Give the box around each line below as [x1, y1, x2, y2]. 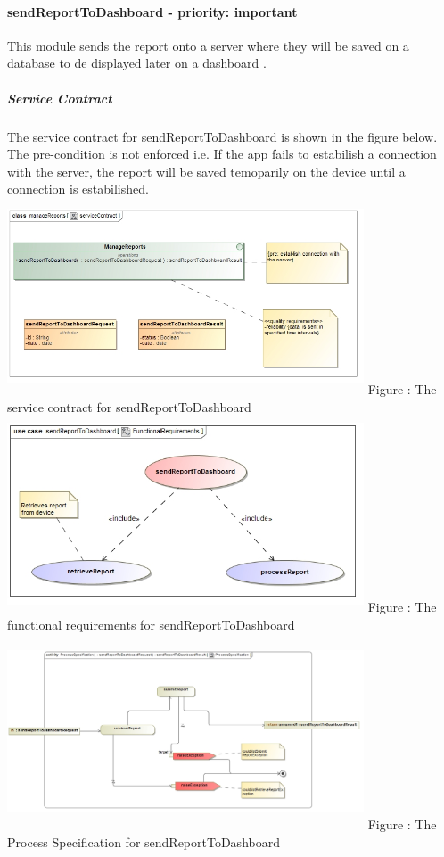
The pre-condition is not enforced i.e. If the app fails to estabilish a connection [7, 144, 437, 163]
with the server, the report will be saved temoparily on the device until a [7, 161, 406, 180]
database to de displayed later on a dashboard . [7, 54, 267, 72]
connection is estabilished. [7, 179, 149, 198]
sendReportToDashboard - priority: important [7, 2, 298, 21]
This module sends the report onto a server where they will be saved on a [7, 36, 409, 54]
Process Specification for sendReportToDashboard [7, 832, 280, 851]
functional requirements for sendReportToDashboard [7, 614, 295, 633]
